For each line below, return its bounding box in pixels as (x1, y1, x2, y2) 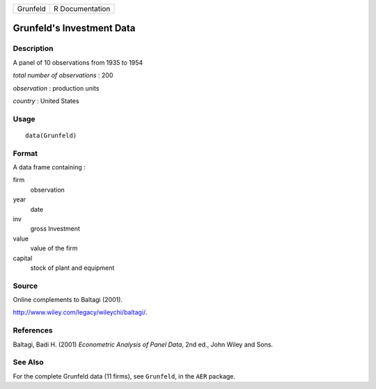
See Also (13, 358, 44, 367)
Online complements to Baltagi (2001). (13, 296, 123, 304)
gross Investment (30, 224, 80, 233)
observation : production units (13, 84, 100, 92)
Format (13, 148, 38, 158)
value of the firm (30, 244, 78, 252)
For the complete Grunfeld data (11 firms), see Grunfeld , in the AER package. (13, 372, 236, 380)
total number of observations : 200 (13, 71, 113, 79)
